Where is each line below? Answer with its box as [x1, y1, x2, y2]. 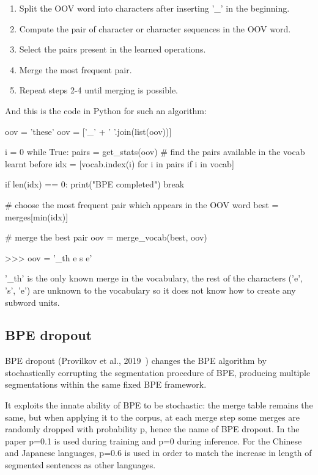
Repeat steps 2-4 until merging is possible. [19, 84, 179, 96]
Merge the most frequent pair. [19, 63, 132, 76]
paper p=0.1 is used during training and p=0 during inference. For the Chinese [5, 434, 302, 447]
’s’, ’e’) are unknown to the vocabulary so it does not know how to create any [5, 283, 296, 296]
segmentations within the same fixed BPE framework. [5, 378, 207, 391]
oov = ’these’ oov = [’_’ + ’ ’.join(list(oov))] [5, 125, 172, 137]
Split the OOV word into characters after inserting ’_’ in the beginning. [19, 2, 290, 14]
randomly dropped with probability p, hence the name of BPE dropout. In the [5, 422, 300, 435]
